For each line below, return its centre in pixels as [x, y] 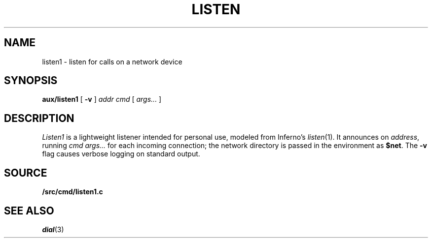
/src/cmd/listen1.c [72, 192]
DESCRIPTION [39, 118]
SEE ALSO [29, 211]
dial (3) [53, 229]
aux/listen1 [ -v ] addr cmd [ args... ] [102, 99]
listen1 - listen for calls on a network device [112, 61]
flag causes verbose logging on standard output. [121, 154]
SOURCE [26, 173]
